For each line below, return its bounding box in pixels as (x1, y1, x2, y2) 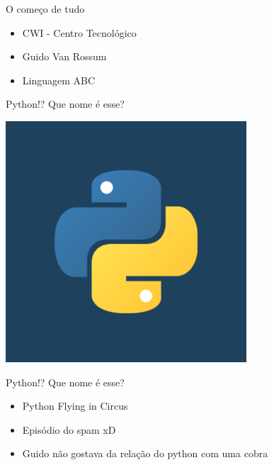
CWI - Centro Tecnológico (22, 25, 137, 40)
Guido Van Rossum (22, 49, 107, 64)
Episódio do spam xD (22, 422, 116, 437)
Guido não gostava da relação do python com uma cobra (22, 446, 268, 461)
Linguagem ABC (22, 72, 96, 87)
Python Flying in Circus (22, 398, 128, 413)
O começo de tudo (6, 1, 85, 16)
